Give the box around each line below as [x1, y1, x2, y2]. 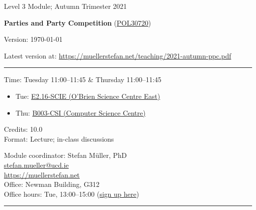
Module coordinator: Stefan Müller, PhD [4, 150, 127, 160]
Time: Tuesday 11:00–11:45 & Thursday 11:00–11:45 [4, 74, 161, 85]
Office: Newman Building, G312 [4, 179, 99, 189]
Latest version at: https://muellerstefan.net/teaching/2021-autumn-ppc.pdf [4, 50, 231, 60]
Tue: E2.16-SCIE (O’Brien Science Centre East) [15, 90, 160, 101]
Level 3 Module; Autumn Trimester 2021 [4, 1, 127, 11]
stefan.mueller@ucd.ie [4, 159, 69, 170]
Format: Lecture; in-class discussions [4, 133, 114, 144]
